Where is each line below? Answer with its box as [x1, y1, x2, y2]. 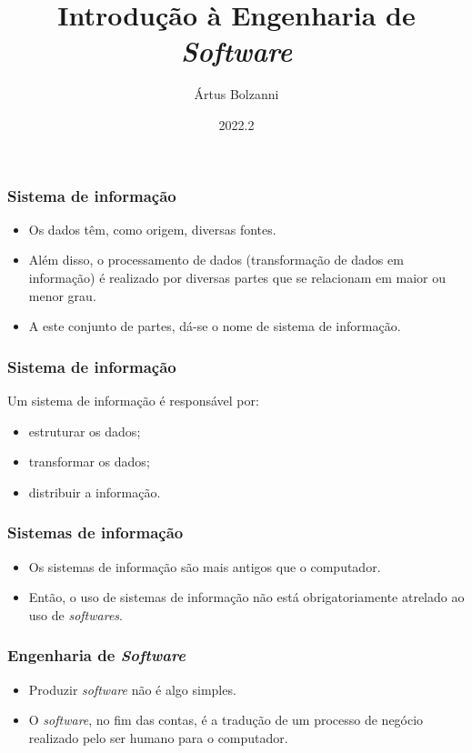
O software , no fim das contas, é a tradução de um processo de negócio [28, 710, 424, 729]
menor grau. [28, 286, 96, 305]
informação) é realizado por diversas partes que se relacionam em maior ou [28, 267, 447, 286]
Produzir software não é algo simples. [28, 679, 236, 698]
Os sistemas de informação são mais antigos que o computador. [28, 557, 381, 576]
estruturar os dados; [28, 421, 141, 440]
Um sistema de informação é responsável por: [7, 390, 259, 409]
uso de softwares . [28, 605, 123, 624]
